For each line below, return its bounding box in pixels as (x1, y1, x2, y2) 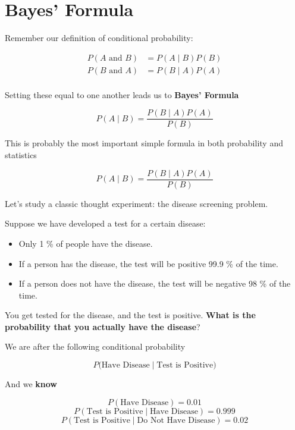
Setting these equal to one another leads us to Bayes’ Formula (5, 88, 239, 101)
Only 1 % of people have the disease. (18, 237, 153, 249)
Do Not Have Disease (137, 416, 215, 425)
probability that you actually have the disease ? (5, 320, 200, 332)
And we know (5, 378, 58, 390)
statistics (5, 149, 37, 161)
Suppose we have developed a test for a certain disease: (5, 217, 206, 230)
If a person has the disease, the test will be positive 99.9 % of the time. (18, 257, 278, 269)
